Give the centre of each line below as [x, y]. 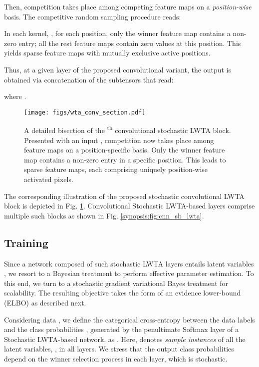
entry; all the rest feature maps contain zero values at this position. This [130, 43]
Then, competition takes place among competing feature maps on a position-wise [128, 6]
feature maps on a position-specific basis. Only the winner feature [125, 150]
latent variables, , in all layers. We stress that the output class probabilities [119, 349]
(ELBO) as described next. [45, 302]
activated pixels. [49, 179]
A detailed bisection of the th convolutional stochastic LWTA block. [128, 129]
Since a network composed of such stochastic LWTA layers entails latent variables [129, 263]
